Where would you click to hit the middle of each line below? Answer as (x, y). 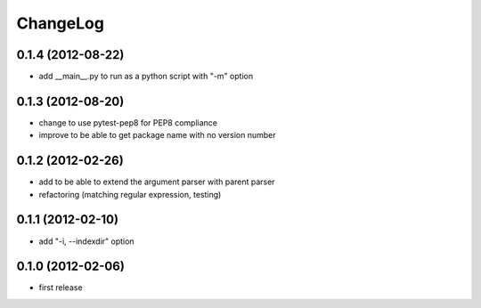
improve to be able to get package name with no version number (157, 135)
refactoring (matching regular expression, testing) (130, 194)
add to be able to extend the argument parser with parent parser (157, 182)
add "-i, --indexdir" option (86, 241)
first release (61, 288)
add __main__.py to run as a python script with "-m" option (146, 77)
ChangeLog (60, 23)
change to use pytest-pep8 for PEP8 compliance (128, 122)
